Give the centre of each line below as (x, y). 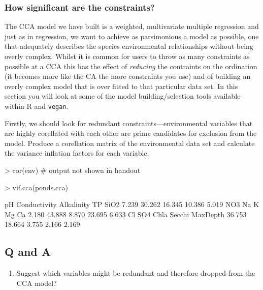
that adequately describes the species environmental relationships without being (129, 46)
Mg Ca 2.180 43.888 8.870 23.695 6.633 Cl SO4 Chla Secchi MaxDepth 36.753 (126, 214)
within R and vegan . (37, 106)
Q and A (28, 252)
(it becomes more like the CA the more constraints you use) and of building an (128, 76)
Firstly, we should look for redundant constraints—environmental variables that (129, 123)
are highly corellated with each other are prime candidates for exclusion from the (131, 133)
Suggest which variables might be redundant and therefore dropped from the (136, 273)
